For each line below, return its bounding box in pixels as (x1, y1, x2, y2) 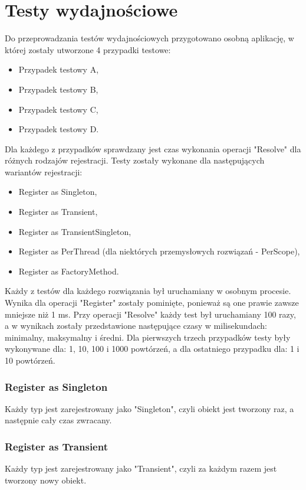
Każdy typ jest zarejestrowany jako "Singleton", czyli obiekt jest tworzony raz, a (5, 402, 294, 414)
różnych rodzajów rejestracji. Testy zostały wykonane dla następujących (5, 154, 265, 166)
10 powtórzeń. (5, 354, 55, 366)
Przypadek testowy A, (18, 63, 99, 76)
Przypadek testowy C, (18, 103, 98, 115)
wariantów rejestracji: (5, 165, 83, 178)
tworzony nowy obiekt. (5, 473, 87, 486)
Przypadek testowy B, (18, 83, 98, 95)
